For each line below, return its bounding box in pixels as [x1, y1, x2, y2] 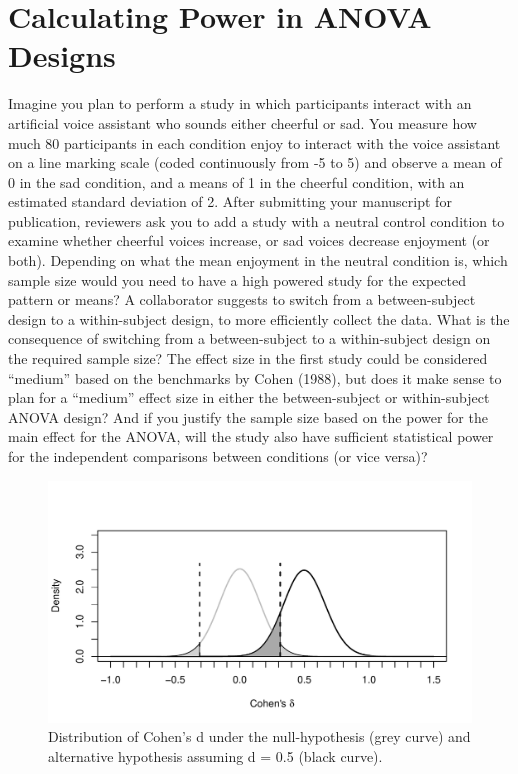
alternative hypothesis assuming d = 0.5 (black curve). [48, 746, 383, 766]
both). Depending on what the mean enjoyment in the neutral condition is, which [8, 250, 508, 271]
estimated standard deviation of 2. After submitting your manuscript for [8, 191, 452, 212]
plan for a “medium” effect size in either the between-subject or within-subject [8, 387, 490, 408]
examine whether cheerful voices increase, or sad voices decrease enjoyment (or [8, 230, 490, 251]
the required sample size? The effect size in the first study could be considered [8, 348, 488, 369]
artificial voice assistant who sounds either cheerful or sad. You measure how [8, 112, 477, 133]
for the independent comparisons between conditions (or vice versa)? [8, 446, 428, 466]
